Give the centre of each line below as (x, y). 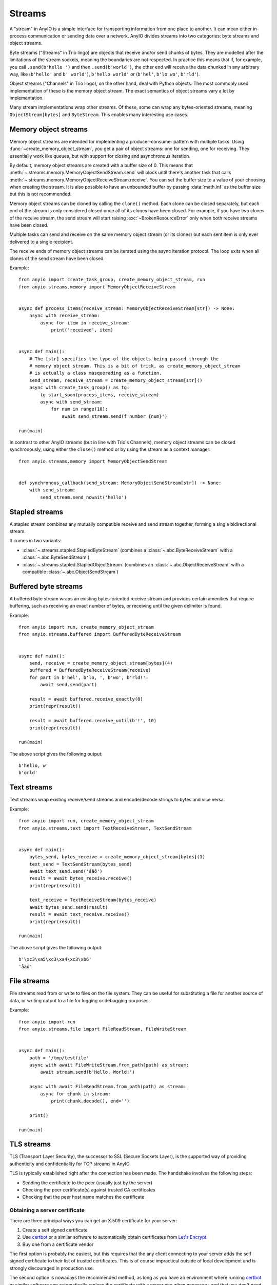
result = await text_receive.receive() (79, 914)
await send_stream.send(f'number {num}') (115, 416)
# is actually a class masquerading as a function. (95, 373)
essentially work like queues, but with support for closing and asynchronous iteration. (100, 156)
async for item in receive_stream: (85, 323)
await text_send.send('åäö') (66, 871)
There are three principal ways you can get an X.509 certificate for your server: (93, 1220)
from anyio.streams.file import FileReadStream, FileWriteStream (103, 1029)
